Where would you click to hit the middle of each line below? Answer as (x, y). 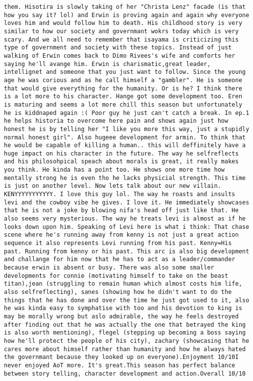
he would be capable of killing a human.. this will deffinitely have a (125, 146)
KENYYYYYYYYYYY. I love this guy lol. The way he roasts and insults (120, 194)
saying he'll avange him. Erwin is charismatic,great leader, (107, 64)
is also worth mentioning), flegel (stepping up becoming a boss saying (125, 333)
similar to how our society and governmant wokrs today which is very (121, 31)
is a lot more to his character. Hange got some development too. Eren (123, 97)
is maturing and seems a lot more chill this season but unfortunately (123, 104)
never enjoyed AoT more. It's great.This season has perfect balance (120, 365)
